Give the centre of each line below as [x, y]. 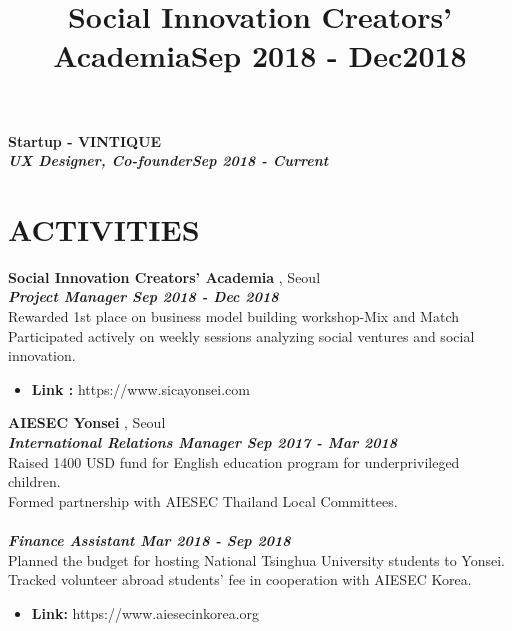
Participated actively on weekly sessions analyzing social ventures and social [241, 335]
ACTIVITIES [104, 228]
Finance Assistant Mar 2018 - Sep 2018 [149, 540]
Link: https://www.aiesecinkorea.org [145, 612]
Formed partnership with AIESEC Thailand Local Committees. [203, 500]
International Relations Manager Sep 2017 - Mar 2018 [203, 442]
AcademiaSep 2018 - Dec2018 [260, 55]
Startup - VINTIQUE [85, 140]
